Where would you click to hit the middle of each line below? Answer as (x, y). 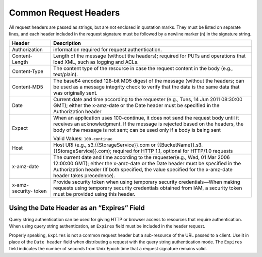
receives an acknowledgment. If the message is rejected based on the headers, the (148, 124)
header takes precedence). (84, 176)
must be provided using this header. (95, 194)
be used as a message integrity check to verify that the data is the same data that (147, 87)
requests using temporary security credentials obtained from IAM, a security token (148, 188)
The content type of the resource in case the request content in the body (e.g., (143, 69)
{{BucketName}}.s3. (180, 145)
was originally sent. (76, 93)
